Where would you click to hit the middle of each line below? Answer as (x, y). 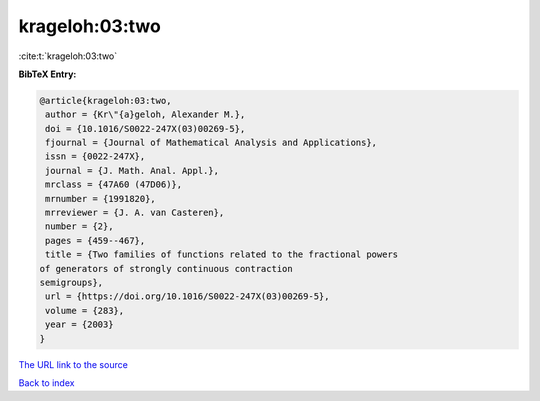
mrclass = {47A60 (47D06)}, (114, 184)
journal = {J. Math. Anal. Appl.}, (132, 170)
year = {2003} (79, 324)
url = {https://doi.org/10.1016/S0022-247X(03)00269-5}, (187, 296)
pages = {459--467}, (95, 240)
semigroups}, (71, 282)
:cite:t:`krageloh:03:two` (68, 56)
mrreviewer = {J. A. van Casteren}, (135, 213)
